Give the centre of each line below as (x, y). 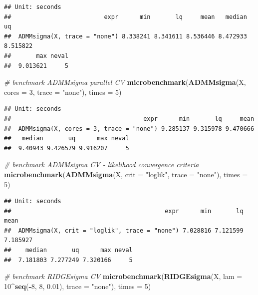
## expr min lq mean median (126, 17)
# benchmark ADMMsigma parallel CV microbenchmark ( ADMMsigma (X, (125, 82)
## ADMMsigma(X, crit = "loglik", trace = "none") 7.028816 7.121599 (124, 230)
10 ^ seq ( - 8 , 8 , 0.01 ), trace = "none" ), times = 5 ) (78, 286)
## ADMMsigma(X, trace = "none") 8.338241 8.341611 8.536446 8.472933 (126, 36)
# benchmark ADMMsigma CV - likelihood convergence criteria (102, 164)
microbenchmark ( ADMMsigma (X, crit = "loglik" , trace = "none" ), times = (126, 174)
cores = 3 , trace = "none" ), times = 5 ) (63, 92)
